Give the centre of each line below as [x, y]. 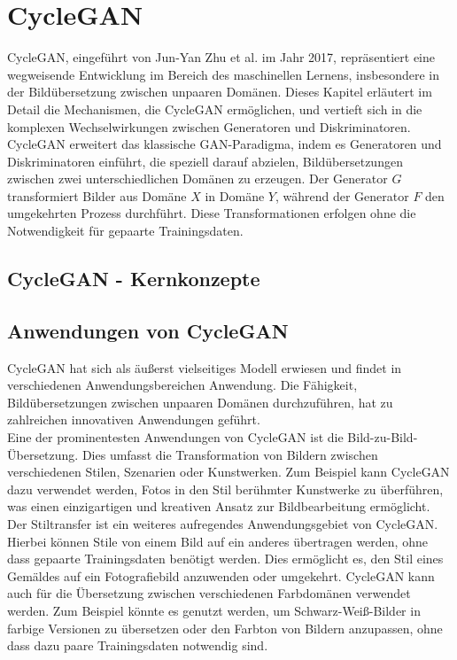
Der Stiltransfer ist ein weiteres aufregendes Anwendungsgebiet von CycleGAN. [223, 523]
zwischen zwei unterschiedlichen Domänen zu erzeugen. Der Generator [198, 179]
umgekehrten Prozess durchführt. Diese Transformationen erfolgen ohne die [212, 213]
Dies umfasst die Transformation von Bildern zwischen [230, 454]
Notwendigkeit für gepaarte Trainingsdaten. [125, 231]
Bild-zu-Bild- [383, 437]
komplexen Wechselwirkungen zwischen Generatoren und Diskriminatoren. [209, 126]
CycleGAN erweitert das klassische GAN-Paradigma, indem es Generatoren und [225, 144]
